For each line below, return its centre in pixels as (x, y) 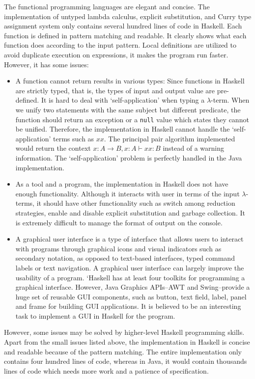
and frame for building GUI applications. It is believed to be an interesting (128, 306)
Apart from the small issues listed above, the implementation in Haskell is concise (127, 342)
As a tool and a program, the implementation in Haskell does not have (122, 184)
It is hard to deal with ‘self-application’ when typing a (123, 100)
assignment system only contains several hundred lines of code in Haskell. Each (123, 26)
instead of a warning (193, 148)
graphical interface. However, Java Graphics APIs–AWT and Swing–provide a (133, 287)
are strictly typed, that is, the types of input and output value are (115, 90)
